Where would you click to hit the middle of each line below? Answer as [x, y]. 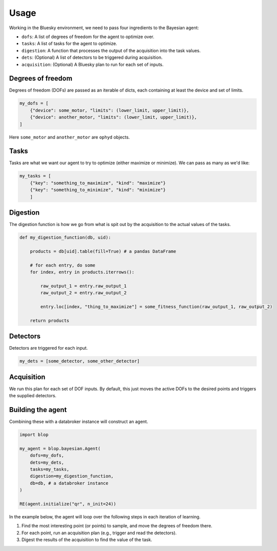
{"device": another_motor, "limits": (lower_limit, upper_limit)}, [114, 117]
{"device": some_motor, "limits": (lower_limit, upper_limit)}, [110, 110]
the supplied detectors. [33, 396]
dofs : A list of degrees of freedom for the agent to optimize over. [88, 37]
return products [49, 321]
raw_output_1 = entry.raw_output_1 [84, 286]
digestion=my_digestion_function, [72, 476]
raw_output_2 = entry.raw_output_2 [84, 293]
